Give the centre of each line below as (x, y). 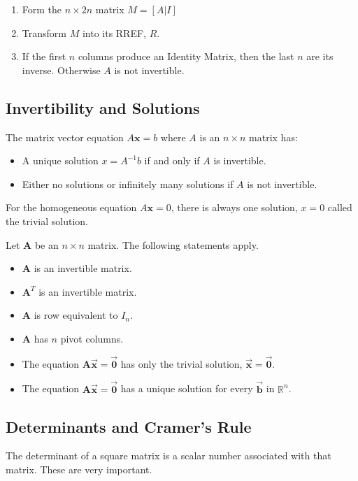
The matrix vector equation (65, 137)
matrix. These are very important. (79, 469)
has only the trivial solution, (181, 363)
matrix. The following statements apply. (173, 244)
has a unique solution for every (187, 388)
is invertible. (240, 160)
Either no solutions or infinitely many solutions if (128, 184)
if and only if (172, 160)
